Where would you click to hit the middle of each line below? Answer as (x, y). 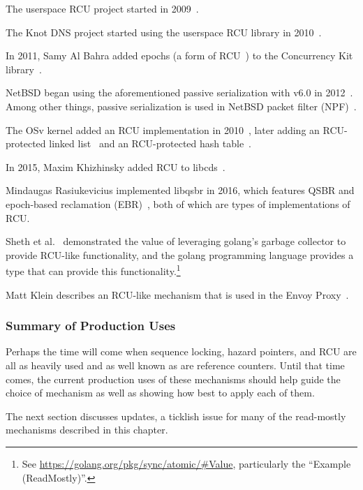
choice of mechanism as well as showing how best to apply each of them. (160, 393)
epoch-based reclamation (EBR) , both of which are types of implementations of (178, 203)
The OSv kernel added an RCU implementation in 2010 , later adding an (163, 129)
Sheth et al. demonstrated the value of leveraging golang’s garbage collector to (176, 241)
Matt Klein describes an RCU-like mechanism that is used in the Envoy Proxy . (177, 294)
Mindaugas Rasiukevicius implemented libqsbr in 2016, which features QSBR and (180, 190)
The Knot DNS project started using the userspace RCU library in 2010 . (164, 32)
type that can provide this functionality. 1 (93, 270)
